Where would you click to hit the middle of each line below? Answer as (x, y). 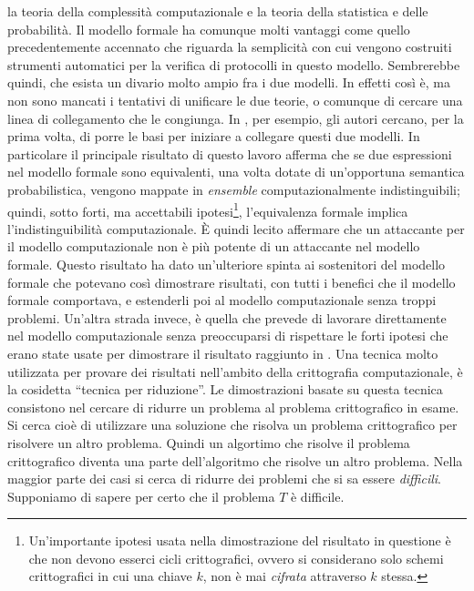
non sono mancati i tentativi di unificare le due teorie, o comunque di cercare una (235, 100)
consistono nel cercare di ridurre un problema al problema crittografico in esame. (233, 407)
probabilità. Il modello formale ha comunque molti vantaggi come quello (209, 29)
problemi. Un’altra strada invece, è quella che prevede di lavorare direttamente (227, 317)
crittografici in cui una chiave (110, 576)
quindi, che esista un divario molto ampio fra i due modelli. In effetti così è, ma (229, 82)
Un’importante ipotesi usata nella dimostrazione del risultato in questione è (240, 540)
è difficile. (317, 496)
